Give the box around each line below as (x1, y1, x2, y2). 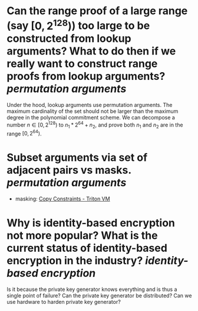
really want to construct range (6, 57, 158, 70)
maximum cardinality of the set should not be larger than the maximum (6, 108, 179, 115)
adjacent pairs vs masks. (6, 163, 131, 177)
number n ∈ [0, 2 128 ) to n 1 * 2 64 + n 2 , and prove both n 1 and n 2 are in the (6, 120, 183, 129)
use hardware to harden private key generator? (6, 299, 121, 306)
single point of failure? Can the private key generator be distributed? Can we (6, 292, 192, 299)
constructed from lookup (6, 31, 131, 45)
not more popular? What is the (6, 229, 158, 242)
